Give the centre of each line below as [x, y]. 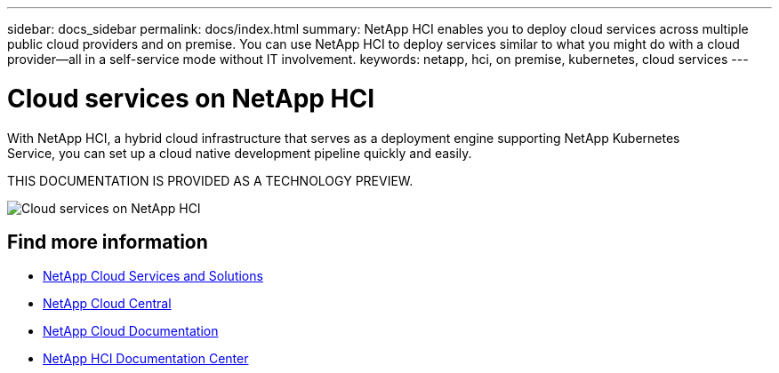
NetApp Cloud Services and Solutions [153, 276]
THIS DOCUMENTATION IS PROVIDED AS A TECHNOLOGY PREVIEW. [210, 180]
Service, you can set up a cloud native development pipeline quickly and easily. [240, 153]
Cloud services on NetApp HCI [191, 98]
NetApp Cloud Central [107, 304]
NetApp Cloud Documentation [131, 331]
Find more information [108, 242]
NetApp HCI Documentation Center [146, 359]
